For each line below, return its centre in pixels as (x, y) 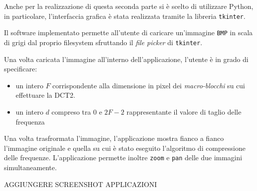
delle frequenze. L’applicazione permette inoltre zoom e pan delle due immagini (123, 158)
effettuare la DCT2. (45, 95)
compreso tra (71, 111)
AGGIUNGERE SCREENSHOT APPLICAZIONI (80, 184)
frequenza (30, 121)
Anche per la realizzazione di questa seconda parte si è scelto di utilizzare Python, (129, 6)
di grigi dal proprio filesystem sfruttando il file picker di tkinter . (103, 42)
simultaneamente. (30, 167)
